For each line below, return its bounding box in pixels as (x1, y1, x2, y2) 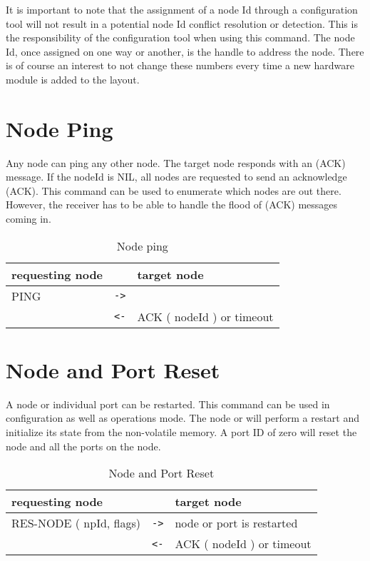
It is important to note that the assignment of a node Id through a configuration (6, 2, 358, 16)
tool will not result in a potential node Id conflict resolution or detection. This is (6, 16, 358, 31)
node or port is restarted (175, 515, 298, 532)
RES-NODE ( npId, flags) (11, 515, 141, 532)
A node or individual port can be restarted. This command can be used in (6, 396, 330, 411)
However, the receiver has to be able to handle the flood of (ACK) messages (6, 197, 338, 212)
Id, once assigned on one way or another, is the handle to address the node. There (6, 44, 364, 59)
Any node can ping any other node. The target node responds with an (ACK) (6, 155, 346, 170)
